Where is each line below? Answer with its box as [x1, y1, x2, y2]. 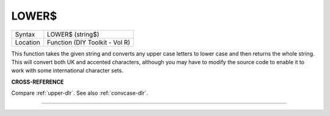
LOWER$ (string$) [46, 30, 100, 38]
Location [15, 38, 40, 46]
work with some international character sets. [11, 67, 123, 74]
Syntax [15, 30, 35, 38]
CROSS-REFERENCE [11, 78, 64, 85]
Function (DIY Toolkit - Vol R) [46, 38, 131, 46]
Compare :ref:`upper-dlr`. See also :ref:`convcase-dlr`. [11, 89, 148, 97]
